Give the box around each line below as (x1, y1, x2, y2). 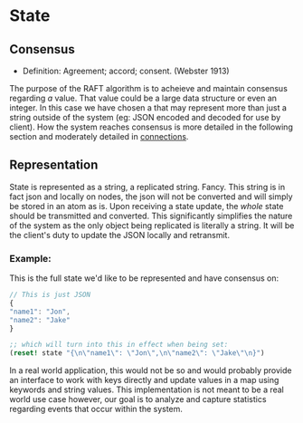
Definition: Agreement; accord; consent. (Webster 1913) (22, 65, 230, 76)
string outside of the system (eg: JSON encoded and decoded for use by (9, 112, 281, 122)
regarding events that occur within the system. (9, 404, 184, 415)
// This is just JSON (9, 291, 91, 300)
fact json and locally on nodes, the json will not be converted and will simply (9, 191, 293, 202)
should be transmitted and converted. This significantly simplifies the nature (9, 210, 293, 221)
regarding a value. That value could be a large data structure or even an (9, 92, 278, 103)
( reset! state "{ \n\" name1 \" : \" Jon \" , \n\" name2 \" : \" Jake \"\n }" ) (9, 349, 265, 358)
